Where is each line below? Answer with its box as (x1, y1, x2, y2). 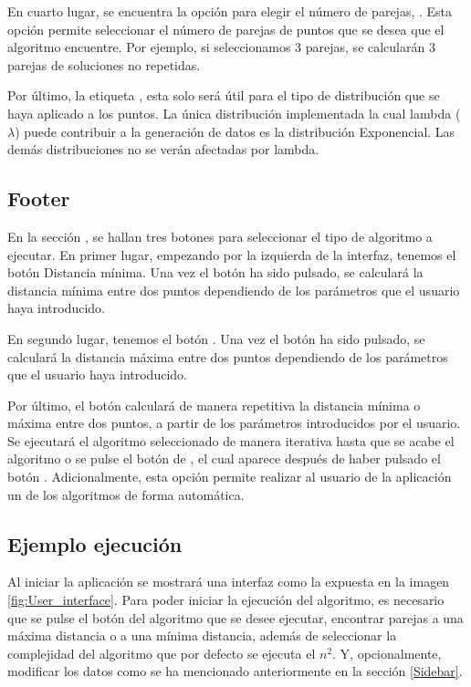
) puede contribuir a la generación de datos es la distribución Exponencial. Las (15, 121, 455, 141)
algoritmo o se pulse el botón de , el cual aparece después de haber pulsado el (7, 449, 441, 468)
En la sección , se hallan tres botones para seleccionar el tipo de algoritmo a (7, 226, 433, 245)
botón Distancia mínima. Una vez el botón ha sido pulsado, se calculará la (7, 263, 424, 282)
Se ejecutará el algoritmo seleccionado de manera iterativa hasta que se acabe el (7, 431, 455, 450)
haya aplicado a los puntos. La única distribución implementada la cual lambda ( (7, 103, 461, 122)
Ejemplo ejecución (7, 529, 183, 557)
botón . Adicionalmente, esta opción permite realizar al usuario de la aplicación (7, 467, 452, 486)
